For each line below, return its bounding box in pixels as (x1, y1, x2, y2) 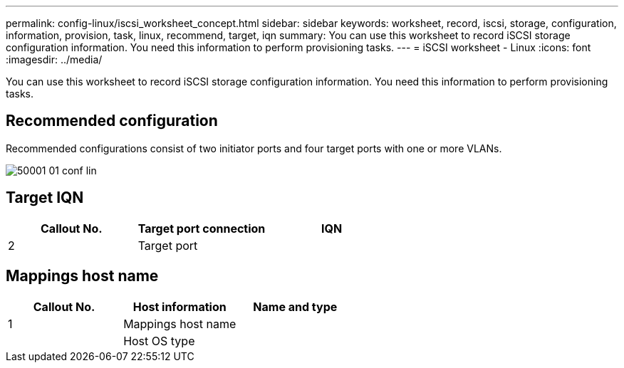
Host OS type (123, 333, 195, 348)
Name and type (253, 299, 338, 314)
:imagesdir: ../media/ (6, 53, 103, 65)
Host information (132, 299, 227, 314)
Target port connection (137, 221, 266, 236)
